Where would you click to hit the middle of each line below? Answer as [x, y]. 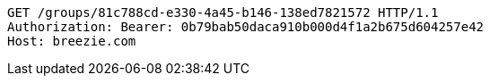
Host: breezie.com [72, 41]
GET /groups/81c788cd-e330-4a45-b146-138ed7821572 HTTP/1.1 [223, 12]
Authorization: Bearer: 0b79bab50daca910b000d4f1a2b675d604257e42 [246, 27]
